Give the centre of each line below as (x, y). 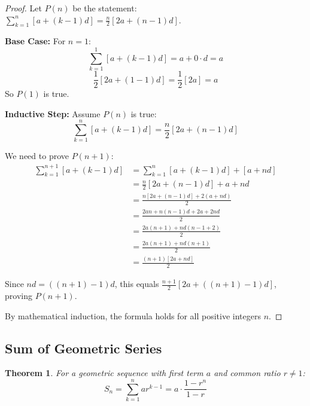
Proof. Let (23, 8)
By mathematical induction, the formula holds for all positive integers (133, 315)
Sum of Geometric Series (83, 348)
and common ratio (247, 373)
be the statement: (105, 8)
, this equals (137, 284)
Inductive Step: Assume (53, 113)
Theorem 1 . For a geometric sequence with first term (104, 373)
